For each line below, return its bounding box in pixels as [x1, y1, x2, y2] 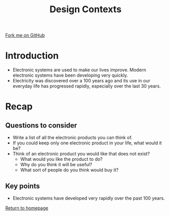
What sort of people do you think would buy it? [20, 167, 119, 173]
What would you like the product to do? [20, 156, 103, 162]
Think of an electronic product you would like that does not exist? [12, 151, 150, 157]
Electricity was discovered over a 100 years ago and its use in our [12, 78, 151, 84]
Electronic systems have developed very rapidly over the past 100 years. [12, 195, 165, 201]
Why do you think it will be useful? [20, 162, 93, 168]
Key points [5, 181, 40, 190]
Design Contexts [49, 4, 122, 15]
